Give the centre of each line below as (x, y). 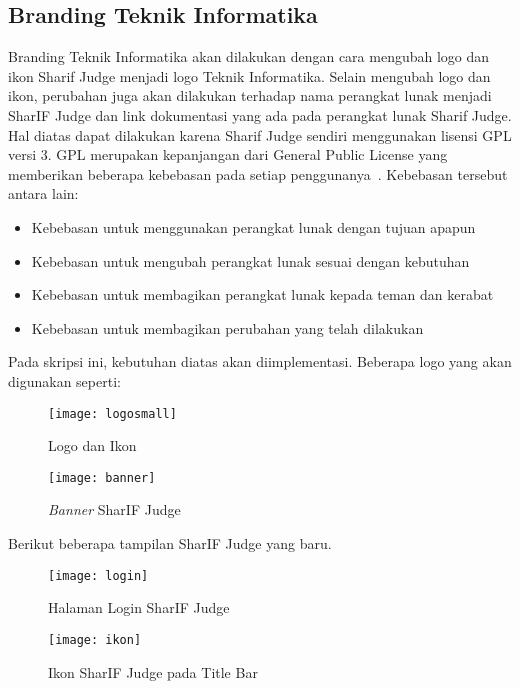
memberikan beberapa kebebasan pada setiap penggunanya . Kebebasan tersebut (258, 173)
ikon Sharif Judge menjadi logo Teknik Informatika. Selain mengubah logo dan (249, 75)
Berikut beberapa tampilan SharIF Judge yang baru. (170, 543)
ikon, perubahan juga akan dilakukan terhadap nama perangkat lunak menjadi (250, 95)
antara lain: (43, 193)
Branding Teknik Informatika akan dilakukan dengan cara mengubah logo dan (249, 56)
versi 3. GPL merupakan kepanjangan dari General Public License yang (228, 154)
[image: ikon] (95, 639)
